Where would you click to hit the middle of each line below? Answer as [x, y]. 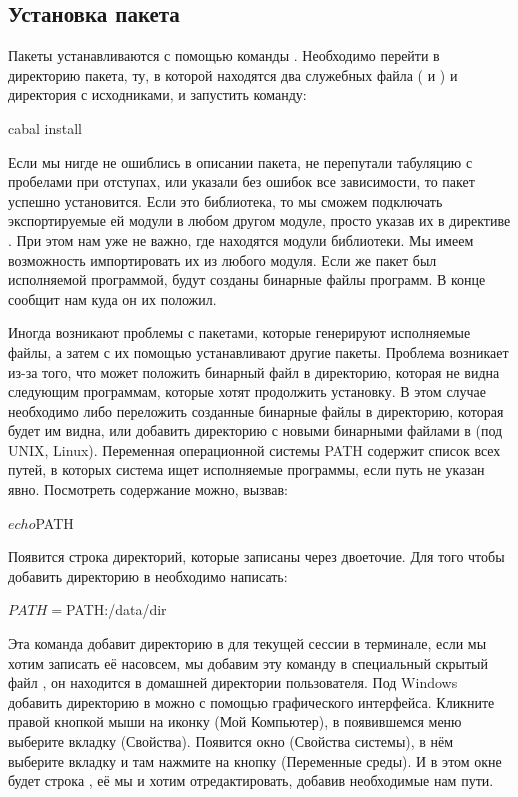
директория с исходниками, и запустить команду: [157, 94]
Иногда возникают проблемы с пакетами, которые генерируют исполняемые [239, 332]
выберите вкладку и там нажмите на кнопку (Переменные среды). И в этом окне [255, 760]
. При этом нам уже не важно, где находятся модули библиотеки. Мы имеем [241, 239]
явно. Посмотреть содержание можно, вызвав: [148, 489]
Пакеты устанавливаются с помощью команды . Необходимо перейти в [224, 55]
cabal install [45, 127]
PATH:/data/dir [116, 609]
